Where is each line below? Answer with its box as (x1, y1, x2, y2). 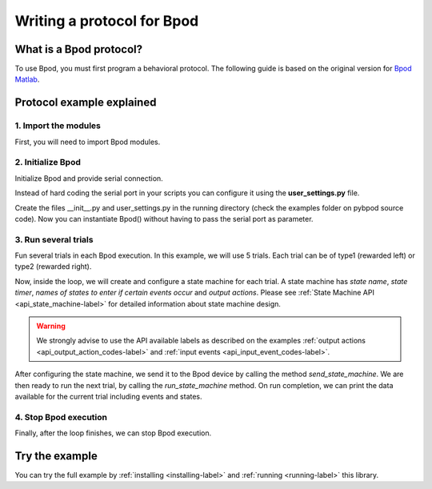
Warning (36, 321, 66, 331)
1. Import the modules (14, 120, 102, 131)
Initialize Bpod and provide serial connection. (14, 173, 163, 183)
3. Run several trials (14, 234, 94, 245)
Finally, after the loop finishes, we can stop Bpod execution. (14, 428, 212, 438)
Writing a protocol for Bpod (14, 12, 199, 30)
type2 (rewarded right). (14, 262, 92, 271)
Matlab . (14, 74, 40, 84)
